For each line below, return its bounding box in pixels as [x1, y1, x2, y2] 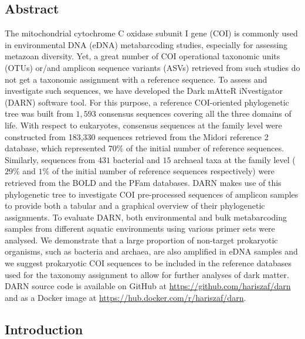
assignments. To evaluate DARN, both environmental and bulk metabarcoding [5, 211, 287, 223]
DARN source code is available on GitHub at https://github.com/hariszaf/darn [5, 280, 291, 292]
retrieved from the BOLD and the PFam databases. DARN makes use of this [5, 176, 282, 188]
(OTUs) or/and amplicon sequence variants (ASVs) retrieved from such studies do [5, 61, 300, 73]
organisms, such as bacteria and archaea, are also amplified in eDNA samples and [5, 245, 298, 257]
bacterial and [113, 153, 160, 165]
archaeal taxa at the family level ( [174, 153, 296, 165]
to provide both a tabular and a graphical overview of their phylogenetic [5, 199, 265, 212]
